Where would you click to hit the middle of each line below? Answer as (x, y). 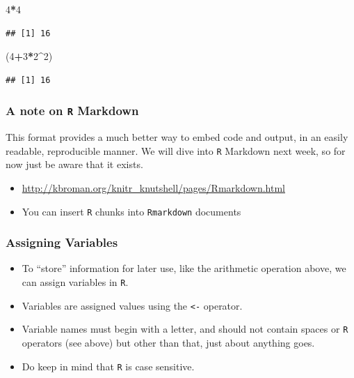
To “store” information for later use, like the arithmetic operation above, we (184, 268)
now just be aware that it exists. (74, 164)
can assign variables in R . (75, 282)
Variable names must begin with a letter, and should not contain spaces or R (185, 329)
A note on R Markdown (72, 111)
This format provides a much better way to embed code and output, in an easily (177, 137)
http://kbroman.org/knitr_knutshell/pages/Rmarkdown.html (153, 188)
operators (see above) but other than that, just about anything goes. (168, 343)
